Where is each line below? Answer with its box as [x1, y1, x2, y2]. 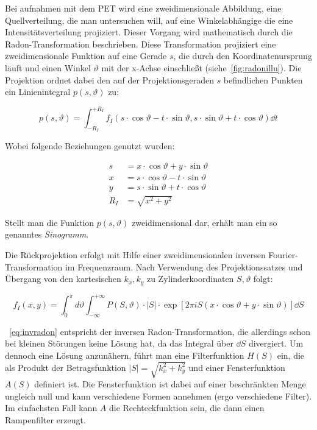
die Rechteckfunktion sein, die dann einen [109, 401, 265, 414]
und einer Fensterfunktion [188, 361, 285, 373]
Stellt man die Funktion [5, 216, 94, 228]
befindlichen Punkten [223, 73, 303, 86]
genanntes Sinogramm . [5, 228, 89, 241]
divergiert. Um [248, 337, 304, 350]
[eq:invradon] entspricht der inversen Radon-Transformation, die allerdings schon [9, 325, 311, 337]
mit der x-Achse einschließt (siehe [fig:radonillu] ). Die [101, 61, 302, 74]
